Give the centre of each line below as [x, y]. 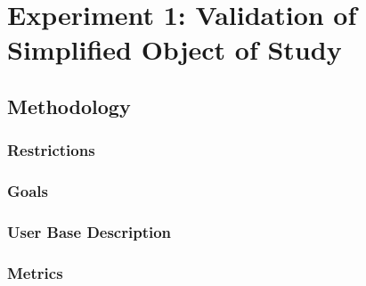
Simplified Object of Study [175, 49]
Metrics [35, 272]
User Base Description [89, 231]
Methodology [69, 106]
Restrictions [51, 150]
